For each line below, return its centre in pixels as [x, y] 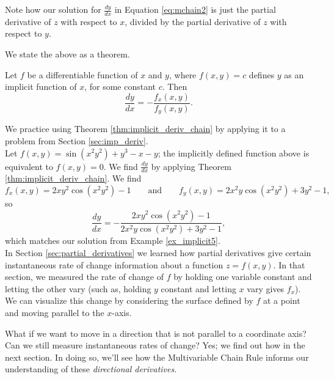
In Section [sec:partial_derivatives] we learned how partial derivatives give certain [158, 252]
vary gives [266, 288]
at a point [281, 300]
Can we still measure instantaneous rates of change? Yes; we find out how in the [155, 345]
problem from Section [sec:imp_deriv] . [77, 140]
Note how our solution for [53, 9]
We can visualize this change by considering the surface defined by [129, 300]
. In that [289, 264]
